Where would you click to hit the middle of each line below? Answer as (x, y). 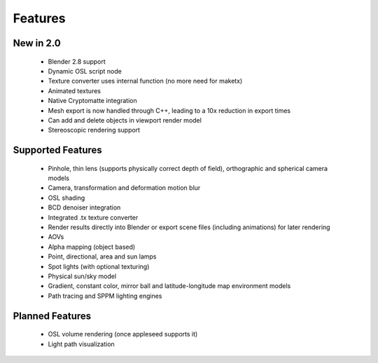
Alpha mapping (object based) (92, 247)
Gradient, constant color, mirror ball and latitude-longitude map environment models (169, 286)
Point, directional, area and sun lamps (102, 256)
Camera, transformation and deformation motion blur (124, 188)
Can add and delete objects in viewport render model (125, 120)
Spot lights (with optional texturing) (99, 266)
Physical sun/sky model (82, 276)
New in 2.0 (37, 43)
